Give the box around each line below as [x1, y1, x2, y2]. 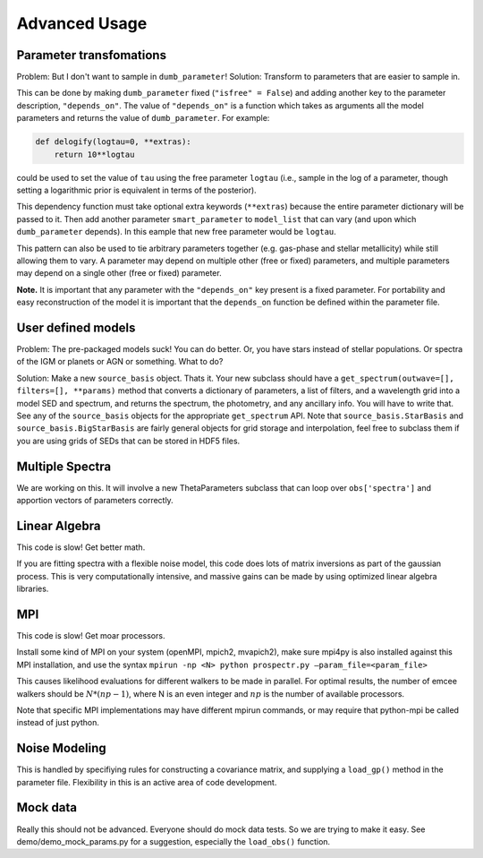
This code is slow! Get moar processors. [16, 631, 165, 641]
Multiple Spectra [16, 459, 112, 474]
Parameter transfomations [16, 47, 167, 63]
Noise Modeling [16, 741, 106, 756]
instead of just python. [16, 717, 100, 728]
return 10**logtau [54, 149, 135, 159]
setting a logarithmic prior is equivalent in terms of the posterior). [16, 184, 257, 195]
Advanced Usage [16, 13, 148, 33]
